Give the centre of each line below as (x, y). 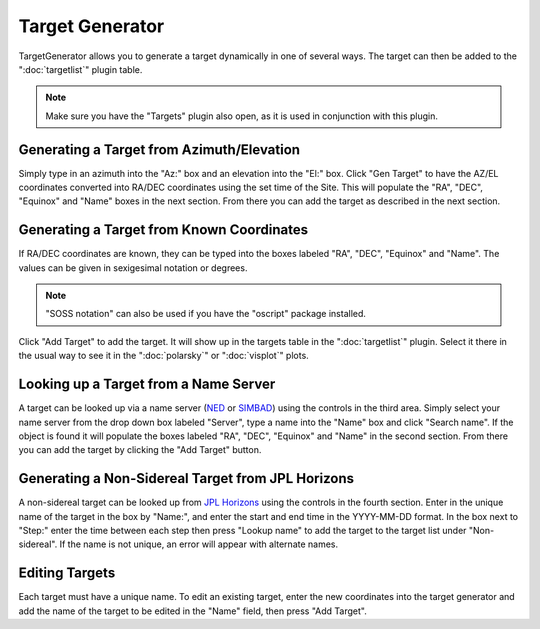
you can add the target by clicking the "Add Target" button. (140, 450)
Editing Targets (67, 573)
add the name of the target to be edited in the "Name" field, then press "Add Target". (192, 611)
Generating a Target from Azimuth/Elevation (159, 149)
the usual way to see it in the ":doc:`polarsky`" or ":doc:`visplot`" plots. (163, 356)
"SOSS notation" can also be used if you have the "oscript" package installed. (206, 314)
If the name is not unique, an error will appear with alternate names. (199, 544)
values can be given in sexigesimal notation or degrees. (133, 267)
